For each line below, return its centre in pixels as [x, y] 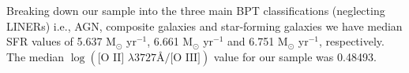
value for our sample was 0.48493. [295, 56]
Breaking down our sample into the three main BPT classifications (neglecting [196, 10]
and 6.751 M [258, 41]
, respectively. [351, 41]
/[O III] [182, 58]
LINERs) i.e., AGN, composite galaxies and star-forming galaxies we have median [204, 26]
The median [36, 56]
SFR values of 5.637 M [61, 41]
